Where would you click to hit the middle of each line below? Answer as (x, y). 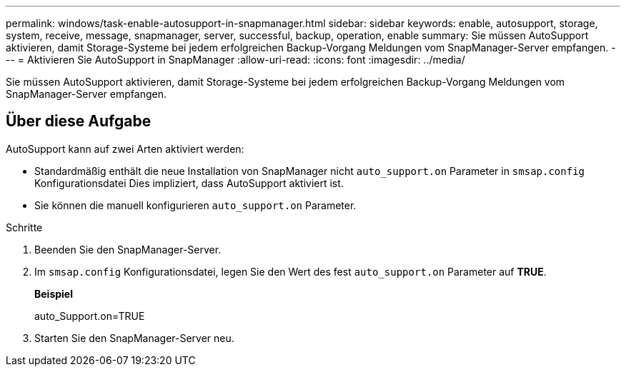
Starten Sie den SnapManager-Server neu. (134, 338)
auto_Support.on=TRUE (90, 316)
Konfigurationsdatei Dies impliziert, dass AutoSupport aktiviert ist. (189, 183)
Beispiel (54, 293)
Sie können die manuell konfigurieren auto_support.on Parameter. (195, 205)
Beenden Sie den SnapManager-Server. (128, 249)
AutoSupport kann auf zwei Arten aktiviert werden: (125, 149)
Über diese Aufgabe (79, 121)
